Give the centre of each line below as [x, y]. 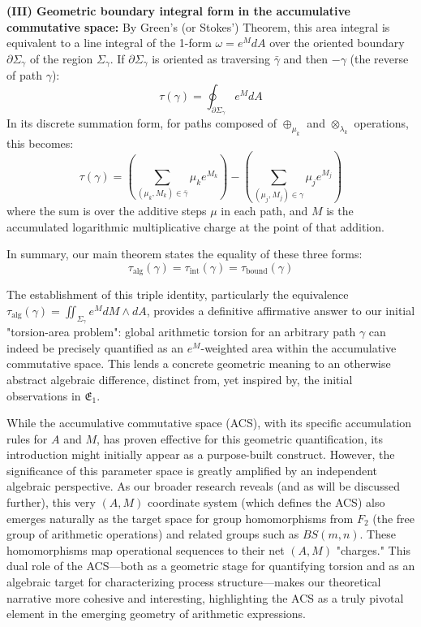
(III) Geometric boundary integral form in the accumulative [178, 11]
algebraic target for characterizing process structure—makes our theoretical [194, 582]
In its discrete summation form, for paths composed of [142, 123]
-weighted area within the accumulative [299, 347]
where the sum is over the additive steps [107, 211]
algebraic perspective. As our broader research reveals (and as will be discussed [204, 486]
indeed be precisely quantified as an [95, 347]
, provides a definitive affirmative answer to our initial [281, 310]
